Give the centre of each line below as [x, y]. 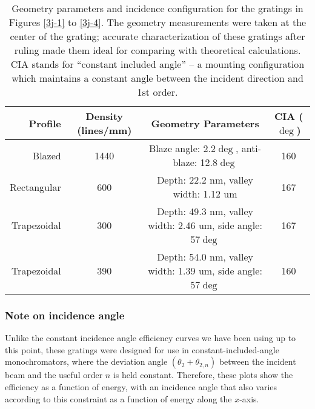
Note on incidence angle [65, 315]
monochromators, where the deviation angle [86, 361]
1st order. [157, 92]
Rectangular [35, 187]
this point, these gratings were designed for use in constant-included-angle [142, 349]
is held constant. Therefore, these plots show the [203, 375]
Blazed [47, 155]
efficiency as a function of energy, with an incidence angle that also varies [141, 387]
